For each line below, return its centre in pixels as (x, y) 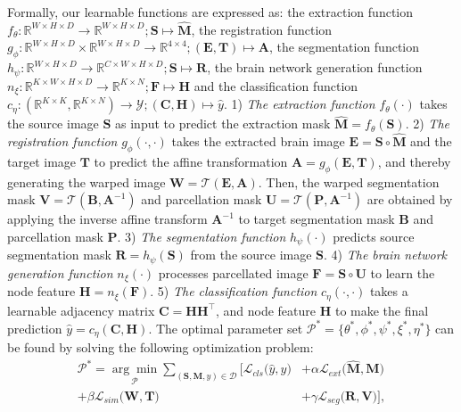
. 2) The (427, 124)
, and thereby (414, 161)
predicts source (374, 236)
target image (42, 161)
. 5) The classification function (234, 291)
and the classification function (276, 85)
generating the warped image (86, 181)
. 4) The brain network (386, 255)
